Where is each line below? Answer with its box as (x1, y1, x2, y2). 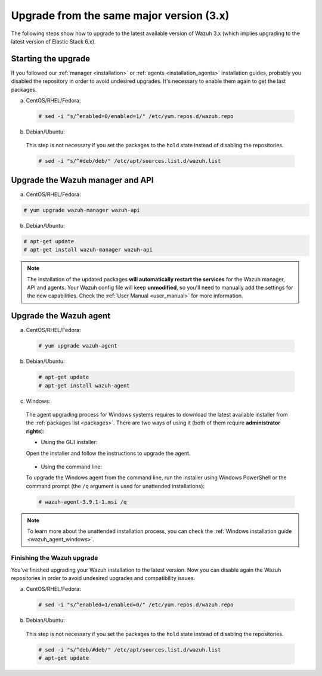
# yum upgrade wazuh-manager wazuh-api (23, 206, 140, 213)
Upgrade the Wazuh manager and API (11, 175, 154, 185)
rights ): (26, 427, 45, 435)
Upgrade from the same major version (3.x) (11, 9, 230, 22)
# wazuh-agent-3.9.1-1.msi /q (38, 498, 127, 505)
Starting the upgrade (11, 54, 91, 64)
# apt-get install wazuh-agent (38, 382, 131, 389)
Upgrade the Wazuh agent (11, 311, 111, 321)
